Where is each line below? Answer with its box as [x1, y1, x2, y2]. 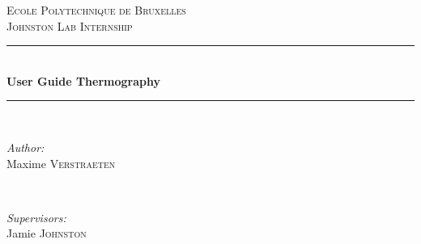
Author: [6, 138, 45, 155]
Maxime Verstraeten [6, 154, 116, 171]
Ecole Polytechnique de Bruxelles [6, 2, 186, 18]
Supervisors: [6, 208, 66, 225]
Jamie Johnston [6, 225, 87, 242]
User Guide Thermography [6, 72, 160, 89]
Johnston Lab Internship [6, 17, 133, 34]
